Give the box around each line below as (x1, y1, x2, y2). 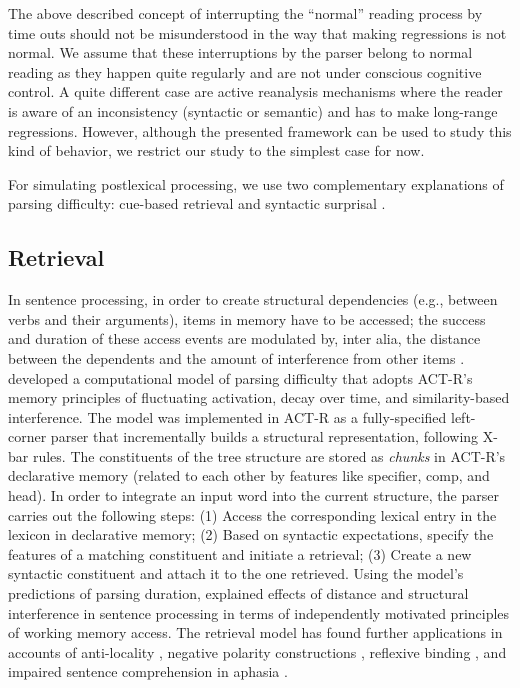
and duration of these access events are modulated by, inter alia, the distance (8, 328, 481, 349)
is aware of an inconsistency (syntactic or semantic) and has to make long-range (8, 100, 498, 121)
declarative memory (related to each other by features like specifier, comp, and (8, 465, 490, 486)
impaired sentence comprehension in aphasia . (8, 661, 288, 682)
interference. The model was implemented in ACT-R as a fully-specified (8, 406, 447, 427)
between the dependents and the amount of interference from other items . (8, 347, 465, 368)
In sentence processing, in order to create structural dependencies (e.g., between (8, 289, 498, 310)
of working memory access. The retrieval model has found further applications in (8, 622, 503, 643)
